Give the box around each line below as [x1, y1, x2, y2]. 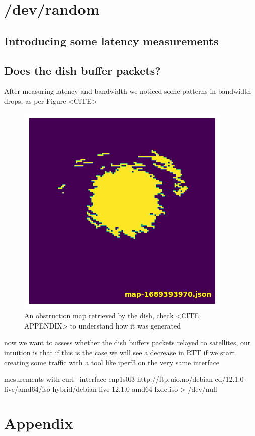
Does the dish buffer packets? [4, 62, 161, 78]
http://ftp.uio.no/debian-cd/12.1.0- [137, 374, 246, 384]
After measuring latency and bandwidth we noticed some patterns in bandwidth [4, 86, 251, 96]
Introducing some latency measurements [4, 33, 219, 48]
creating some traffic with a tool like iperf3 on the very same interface [4, 357, 220, 367]
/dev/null [188, 383, 217, 394]
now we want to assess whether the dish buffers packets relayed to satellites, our [4, 337, 251, 348]
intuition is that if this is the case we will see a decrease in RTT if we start [4, 347, 235, 357]
